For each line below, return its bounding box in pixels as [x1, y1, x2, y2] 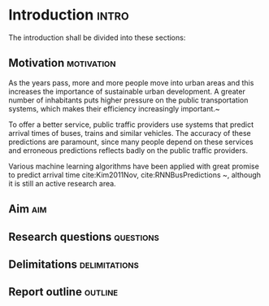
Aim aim [8, 202, 47, 216]
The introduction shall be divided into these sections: [8, 33, 186, 42]
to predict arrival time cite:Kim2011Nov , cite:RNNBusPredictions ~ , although [8, 169, 262, 180]
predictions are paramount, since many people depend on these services [8, 137, 254, 146]
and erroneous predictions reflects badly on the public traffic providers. [8, 145, 248, 155]
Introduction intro [8, 6, 129, 24]
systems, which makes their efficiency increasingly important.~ [8, 103, 221, 113]
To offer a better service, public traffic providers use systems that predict [8, 120, 254, 129]
